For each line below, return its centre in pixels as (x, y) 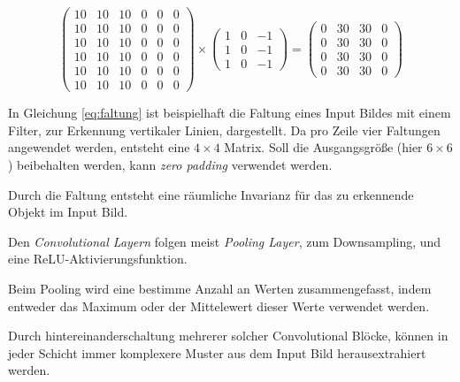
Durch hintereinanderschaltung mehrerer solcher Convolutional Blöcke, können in (228, 336)
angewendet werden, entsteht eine (99, 147)
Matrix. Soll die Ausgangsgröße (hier (323, 147)
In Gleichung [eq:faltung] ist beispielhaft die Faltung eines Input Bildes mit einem (230, 113)
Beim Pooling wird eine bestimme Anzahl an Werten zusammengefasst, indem (220, 288)
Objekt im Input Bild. (68, 212)
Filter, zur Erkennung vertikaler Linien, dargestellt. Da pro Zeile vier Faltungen (224, 130)
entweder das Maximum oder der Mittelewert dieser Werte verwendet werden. (219, 306)
